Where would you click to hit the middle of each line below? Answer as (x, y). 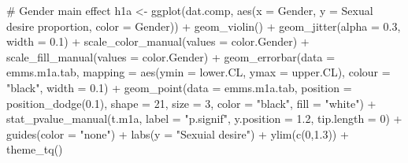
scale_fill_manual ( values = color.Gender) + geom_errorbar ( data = (171, 56)
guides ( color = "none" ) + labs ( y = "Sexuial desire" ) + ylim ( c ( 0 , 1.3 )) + (178, 133)
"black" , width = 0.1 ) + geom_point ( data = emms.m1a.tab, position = (179, 87)
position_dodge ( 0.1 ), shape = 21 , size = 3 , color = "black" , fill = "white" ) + (191, 103)
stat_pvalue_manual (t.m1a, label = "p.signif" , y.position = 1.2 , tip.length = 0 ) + (204, 119)
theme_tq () (35, 149)
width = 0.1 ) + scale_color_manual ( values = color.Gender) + (158, 41)
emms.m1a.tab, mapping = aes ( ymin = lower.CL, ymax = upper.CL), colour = (198, 72)
